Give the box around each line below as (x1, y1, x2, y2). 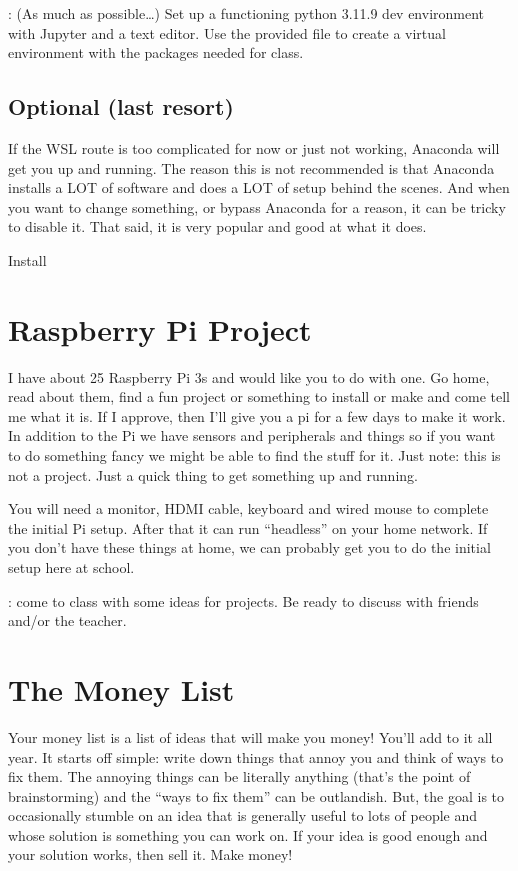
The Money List (8, 668, 235, 709)
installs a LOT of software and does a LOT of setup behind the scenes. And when (8, 177, 510, 198)
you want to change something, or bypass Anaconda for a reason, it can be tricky (8, 196, 506, 217)
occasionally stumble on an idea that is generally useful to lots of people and (8, 805, 478, 826)
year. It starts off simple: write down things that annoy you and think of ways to (8, 746, 504, 767)
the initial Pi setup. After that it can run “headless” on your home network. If (8, 517, 488, 538)
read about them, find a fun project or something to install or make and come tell (8, 386, 510, 407)
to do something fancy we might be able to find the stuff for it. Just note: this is (8, 445, 501, 466)
